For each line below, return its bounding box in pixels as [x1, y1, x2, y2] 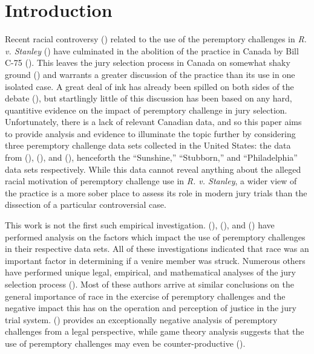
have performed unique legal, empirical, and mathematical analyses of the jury [5, 266, 296, 278]
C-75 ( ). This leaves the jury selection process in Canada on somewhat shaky [5, 56, 290, 69]
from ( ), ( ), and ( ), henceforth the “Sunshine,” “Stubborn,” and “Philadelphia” [5, 151, 298, 164]
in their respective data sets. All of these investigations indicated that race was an [5, 242, 309, 255]
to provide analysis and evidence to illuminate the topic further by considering [5, 127, 296, 140]
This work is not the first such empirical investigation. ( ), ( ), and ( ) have [5, 219, 275, 231]
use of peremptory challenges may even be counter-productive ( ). [5, 336, 246, 349]
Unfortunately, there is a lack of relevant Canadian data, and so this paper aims [5, 115, 302, 128]
